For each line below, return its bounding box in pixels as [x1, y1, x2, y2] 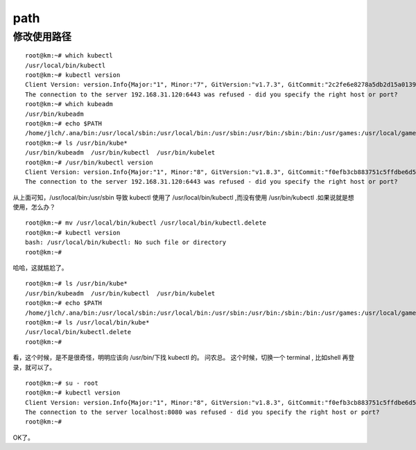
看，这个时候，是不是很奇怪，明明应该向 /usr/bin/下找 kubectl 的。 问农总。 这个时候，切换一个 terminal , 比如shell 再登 [12, 354, 355, 362]
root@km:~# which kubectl [25, 52, 114, 60]
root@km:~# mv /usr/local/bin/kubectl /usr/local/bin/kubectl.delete [25, 219, 267, 227]
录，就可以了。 [12, 363, 55, 371]
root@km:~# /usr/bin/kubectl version [25, 158, 154, 166]
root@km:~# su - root [25, 379, 98, 387]
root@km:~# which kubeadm [25, 101, 114, 108]
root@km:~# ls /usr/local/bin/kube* [25, 318, 150, 326]
